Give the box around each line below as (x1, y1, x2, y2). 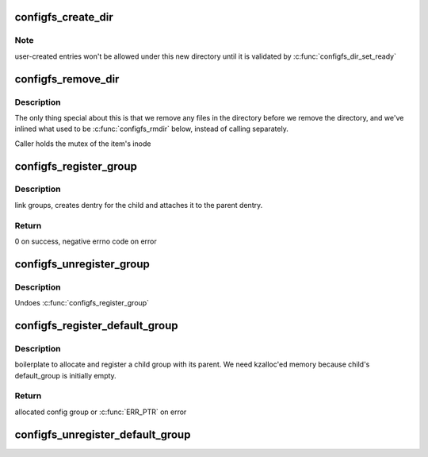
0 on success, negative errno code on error (14, 236, 158, 246)
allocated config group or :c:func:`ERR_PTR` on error (14, 407, 187, 417)
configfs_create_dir (14, 10, 114, 24)
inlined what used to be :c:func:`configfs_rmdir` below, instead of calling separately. (14, 124, 289, 134)
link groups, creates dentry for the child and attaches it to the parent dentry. (14, 200, 263, 209)
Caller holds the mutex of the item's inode (14, 139, 151, 148)
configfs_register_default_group (14, 318, 178, 332)
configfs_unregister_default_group (14, 428, 191, 441)
